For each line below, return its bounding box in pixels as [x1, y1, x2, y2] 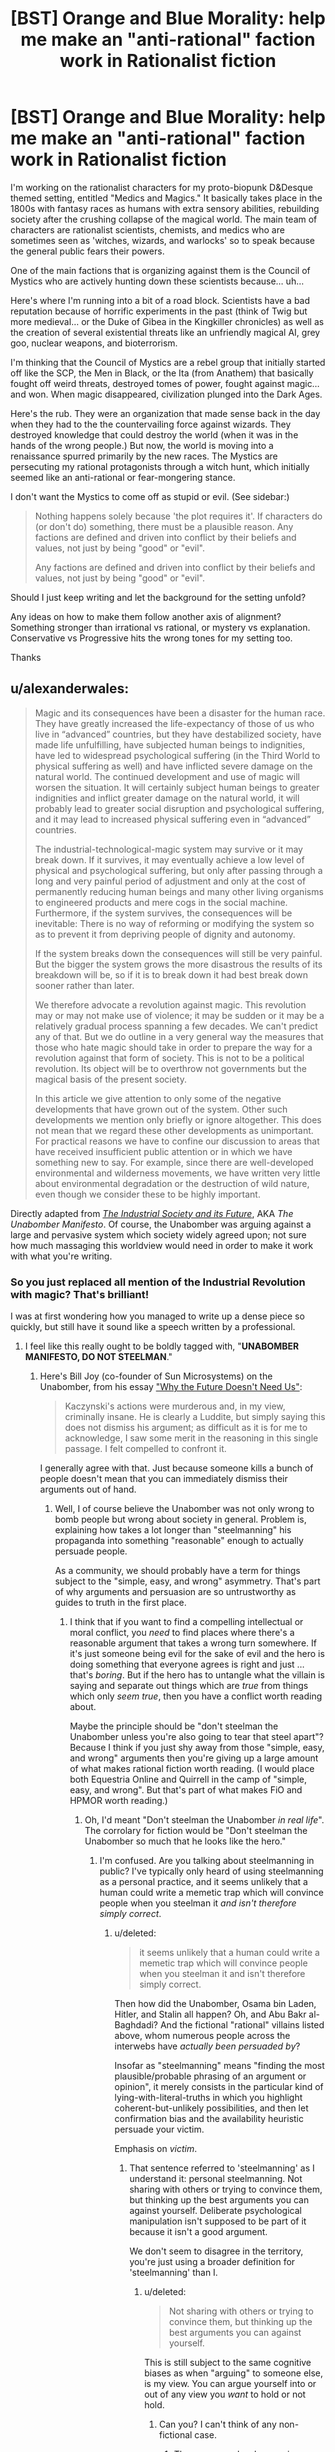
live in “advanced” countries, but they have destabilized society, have [34, 728, 322, 740]
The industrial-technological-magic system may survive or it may [34, 843, 303, 855]
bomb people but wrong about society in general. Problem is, [54, 1513, 307, 1526]
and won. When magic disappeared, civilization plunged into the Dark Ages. [10, 388, 323, 400]
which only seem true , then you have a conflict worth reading [69, 1690, 323, 1702]
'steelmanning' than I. [129, 2267, 218, 2279]
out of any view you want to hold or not [144, 2388, 307, 2401]
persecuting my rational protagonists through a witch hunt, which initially [10, 460, 310, 472]
